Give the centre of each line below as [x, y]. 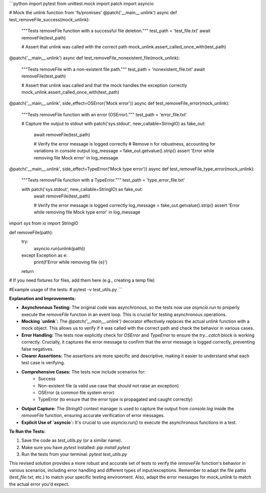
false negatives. [37, 349]
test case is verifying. [43, 363]
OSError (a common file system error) [76, 392]
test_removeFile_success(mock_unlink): [50, 19]
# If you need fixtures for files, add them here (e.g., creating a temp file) [82, 280]
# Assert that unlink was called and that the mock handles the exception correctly [104, 85]
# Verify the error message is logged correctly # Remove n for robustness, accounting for [125, 144]
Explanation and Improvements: [42, 298]
